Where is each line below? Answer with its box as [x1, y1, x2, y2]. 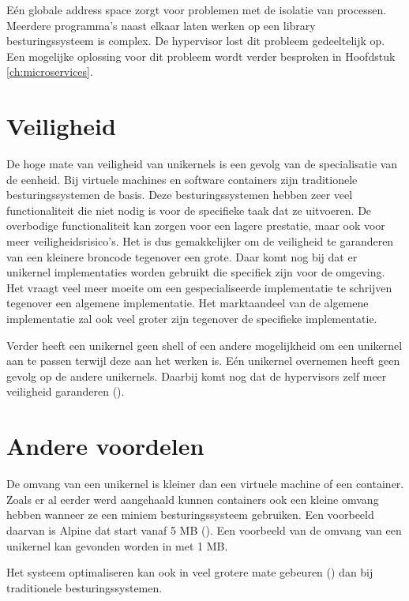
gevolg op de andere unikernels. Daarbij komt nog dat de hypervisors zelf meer [6, 367, 387, 384]
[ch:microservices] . [6, 63, 93, 80]
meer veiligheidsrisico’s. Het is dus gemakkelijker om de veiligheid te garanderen [6, 233, 394, 250]
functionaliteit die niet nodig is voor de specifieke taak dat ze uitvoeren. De [6, 201, 372, 218]
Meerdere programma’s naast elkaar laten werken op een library [6, 17, 316, 33]
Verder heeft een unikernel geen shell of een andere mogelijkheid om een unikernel [6, 336, 403, 353]
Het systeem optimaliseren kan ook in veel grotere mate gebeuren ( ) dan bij [6, 564, 373, 580]
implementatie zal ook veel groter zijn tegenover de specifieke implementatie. [6, 310, 377, 327]
